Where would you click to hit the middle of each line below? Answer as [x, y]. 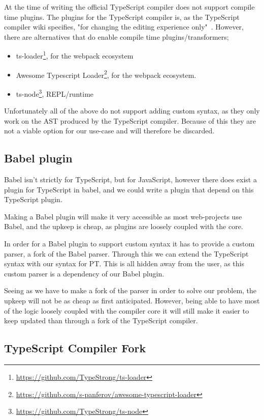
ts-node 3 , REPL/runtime [55, 93]
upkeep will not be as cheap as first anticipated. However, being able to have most [132, 301]
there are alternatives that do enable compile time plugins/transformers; [117, 36]
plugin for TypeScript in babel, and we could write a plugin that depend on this [129, 189]
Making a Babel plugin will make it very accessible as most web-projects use [123, 216]
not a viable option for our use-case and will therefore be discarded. [109, 131]
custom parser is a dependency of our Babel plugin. [84, 273]
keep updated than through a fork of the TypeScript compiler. [101, 320]
